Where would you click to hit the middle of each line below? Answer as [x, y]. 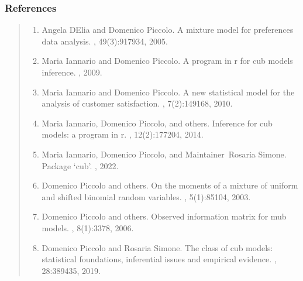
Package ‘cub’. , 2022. [80, 165]
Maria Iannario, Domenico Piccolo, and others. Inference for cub [157, 123]
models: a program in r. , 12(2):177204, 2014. [123, 134]
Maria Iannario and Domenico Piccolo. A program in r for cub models [167, 61]
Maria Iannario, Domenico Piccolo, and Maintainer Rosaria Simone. [164, 154]
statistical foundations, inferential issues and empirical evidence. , [159, 259]
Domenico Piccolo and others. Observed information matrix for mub [164, 216]
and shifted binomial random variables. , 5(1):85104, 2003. [146, 196]
